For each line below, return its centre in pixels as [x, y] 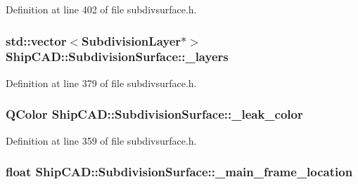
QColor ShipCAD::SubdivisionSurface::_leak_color [154, 114]
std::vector [36, 40]
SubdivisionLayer [132, 40]
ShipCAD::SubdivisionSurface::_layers [117, 57]
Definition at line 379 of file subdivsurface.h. [101, 83]
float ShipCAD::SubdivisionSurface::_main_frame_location [179, 172]
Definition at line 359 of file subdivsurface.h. [101, 140]
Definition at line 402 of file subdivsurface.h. [101, 9]
